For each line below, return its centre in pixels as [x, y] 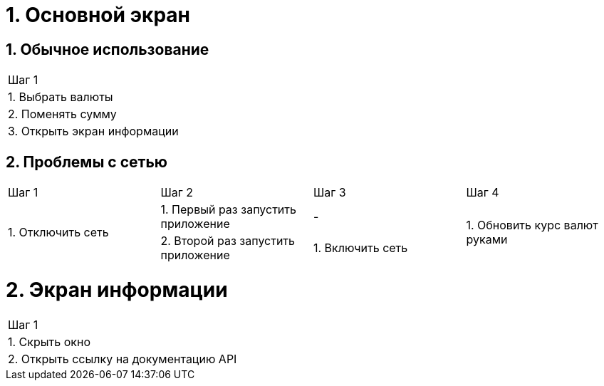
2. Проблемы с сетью [87, 162]
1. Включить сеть [361, 248]
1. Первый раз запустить [228, 210]
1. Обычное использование [108, 49]
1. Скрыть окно [49, 341]
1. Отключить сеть [58, 233]
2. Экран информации [117, 289]
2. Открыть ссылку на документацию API [123, 359]
